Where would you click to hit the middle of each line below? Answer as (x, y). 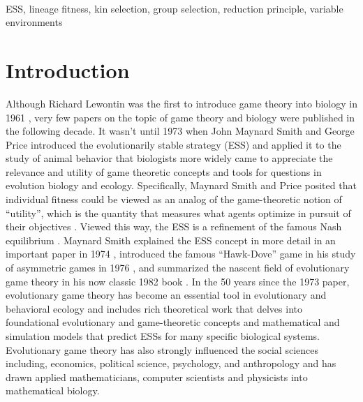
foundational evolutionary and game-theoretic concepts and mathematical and (173, 322)
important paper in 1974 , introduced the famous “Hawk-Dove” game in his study (181, 254)
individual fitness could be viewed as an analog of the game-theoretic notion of (174, 199)
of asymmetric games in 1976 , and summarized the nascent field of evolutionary (178, 268)
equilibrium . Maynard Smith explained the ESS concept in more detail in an (171, 240)
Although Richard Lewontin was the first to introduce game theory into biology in (181, 103)
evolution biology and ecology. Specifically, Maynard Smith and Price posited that (181, 185)
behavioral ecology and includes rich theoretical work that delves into (154, 308)
